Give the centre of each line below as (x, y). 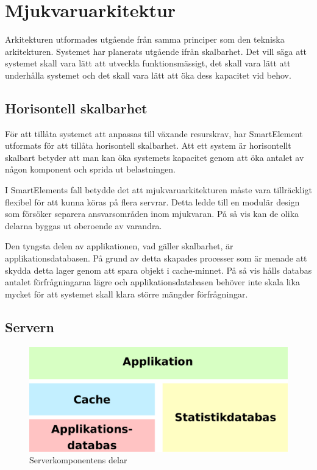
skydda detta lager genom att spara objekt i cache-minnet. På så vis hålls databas (158, 270)
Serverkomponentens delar (78, 460)
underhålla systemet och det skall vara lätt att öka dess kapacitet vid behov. (148, 75)
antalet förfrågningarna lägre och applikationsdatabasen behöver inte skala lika (152, 282)
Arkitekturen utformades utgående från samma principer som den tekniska (145, 39)
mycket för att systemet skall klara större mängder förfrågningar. (126, 294)
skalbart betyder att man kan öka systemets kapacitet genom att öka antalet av (155, 157)
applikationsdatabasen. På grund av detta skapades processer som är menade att (156, 258)
